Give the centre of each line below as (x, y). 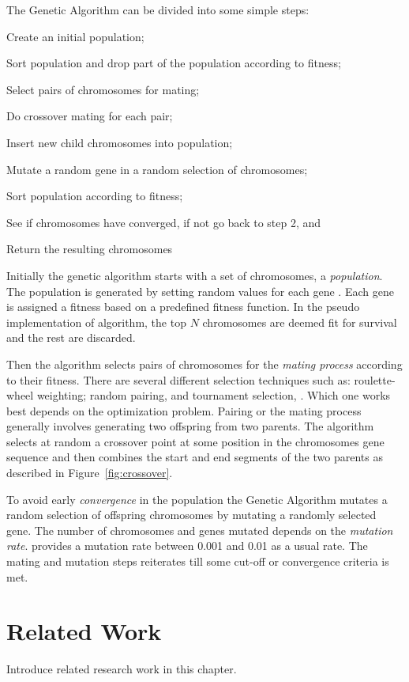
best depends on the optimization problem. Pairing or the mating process (184, 410)
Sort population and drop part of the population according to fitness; (174, 63)
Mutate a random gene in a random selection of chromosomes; (157, 169)
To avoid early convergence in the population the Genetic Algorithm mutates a (197, 499)
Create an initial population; (75, 36)
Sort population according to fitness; (95, 196)
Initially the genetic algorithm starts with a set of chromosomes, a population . (195, 275)
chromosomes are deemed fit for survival (300, 322)
